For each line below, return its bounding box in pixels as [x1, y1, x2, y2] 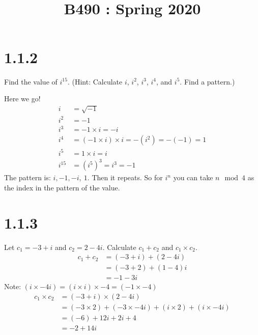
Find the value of [4, 76, 58, 87]
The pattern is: [4, 172, 51, 183]
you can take [173, 172, 213, 183]
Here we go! [4, 93, 41, 104]
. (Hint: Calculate [67, 76, 123, 87]
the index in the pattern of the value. [4, 182, 120, 193]
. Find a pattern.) [180, 76, 235, 87]
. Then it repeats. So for [87, 172, 163, 183]
